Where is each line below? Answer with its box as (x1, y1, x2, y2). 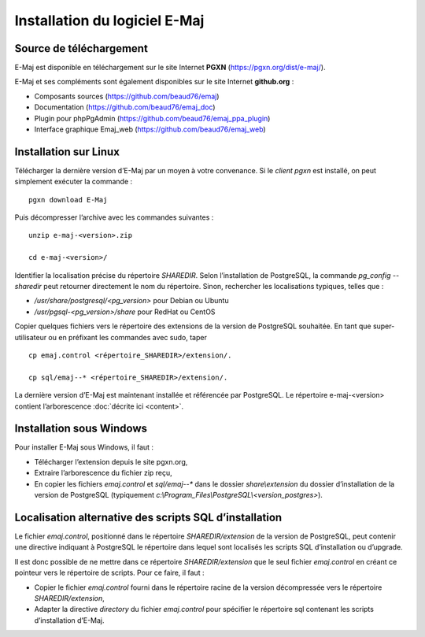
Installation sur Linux (14, 145, 120, 158)
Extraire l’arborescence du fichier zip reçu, (34, 468, 172, 478)
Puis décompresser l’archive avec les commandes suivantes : (14, 213, 214, 222)
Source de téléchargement (14, 42, 149, 55)
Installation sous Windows (14, 422, 148, 435)
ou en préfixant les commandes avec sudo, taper (48, 332, 208, 342)
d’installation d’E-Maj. (34, 615, 105, 625)
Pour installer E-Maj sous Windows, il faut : (14, 443, 153, 452)
